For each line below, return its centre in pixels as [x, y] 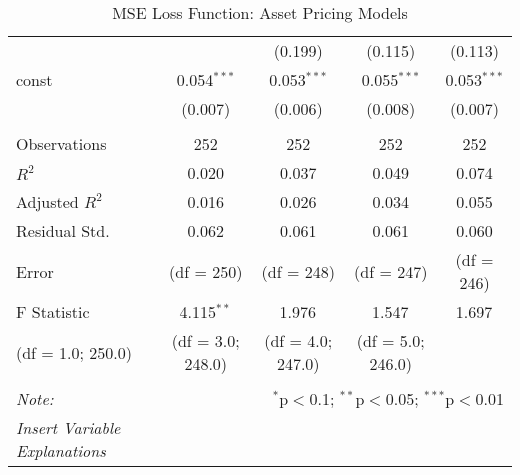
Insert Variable [68, 427]
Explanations [61, 450]
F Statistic [53, 311]
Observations [61, 143]
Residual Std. [63, 230]
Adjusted [47, 201]
